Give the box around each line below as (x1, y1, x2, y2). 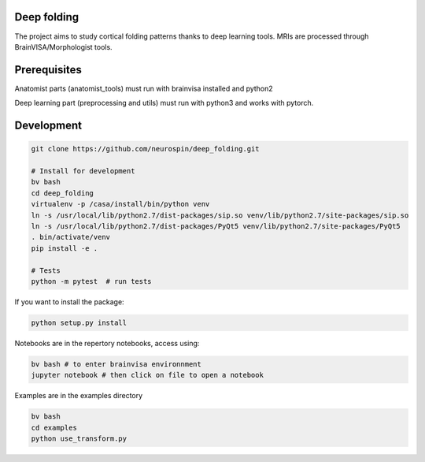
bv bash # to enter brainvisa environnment (31, 360, 202, 368)
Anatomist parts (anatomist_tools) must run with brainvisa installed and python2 (14, 84, 273, 93)
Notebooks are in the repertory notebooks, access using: (14, 338, 200, 348)
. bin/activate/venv (31, 233, 110, 242)
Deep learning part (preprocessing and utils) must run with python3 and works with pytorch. (14, 99, 314, 108)
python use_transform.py (31, 434, 128, 443)
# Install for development (31, 166, 135, 175)
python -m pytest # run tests (31, 277, 153, 285)
